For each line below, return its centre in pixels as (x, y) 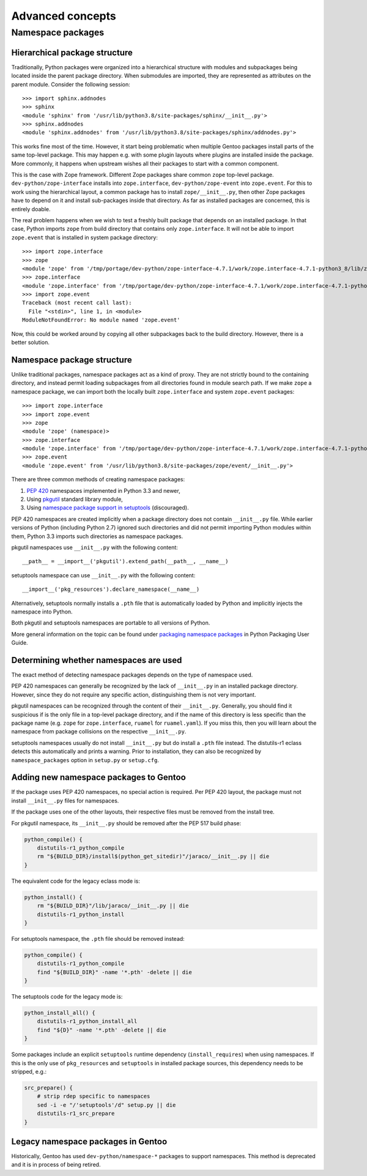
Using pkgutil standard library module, (75, 500)
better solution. (31, 342)
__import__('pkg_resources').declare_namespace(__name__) (111, 590)
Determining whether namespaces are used (97, 660)
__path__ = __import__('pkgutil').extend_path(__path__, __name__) (125, 561)
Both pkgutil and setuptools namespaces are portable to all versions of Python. (111, 623)
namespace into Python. (42, 612)
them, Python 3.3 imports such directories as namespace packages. (97, 536)
